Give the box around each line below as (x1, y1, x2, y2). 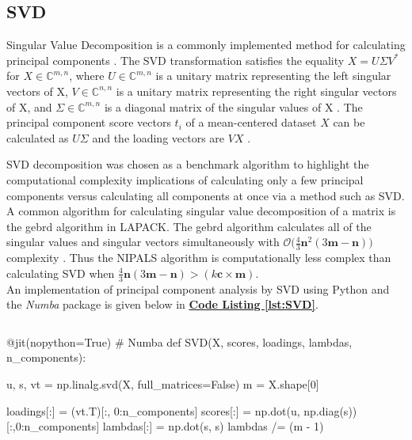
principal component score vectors (6, 114, 171, 131)
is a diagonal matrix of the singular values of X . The (104, 98, 363, 115)
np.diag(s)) (303, 402, 357, 419)
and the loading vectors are (92, 129, 225, 146)
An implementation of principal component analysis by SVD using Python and (6, 280, 390, 297)
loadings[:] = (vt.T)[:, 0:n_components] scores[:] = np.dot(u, (6, 402, 300, 419)
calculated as (6, 129, 69, 146)
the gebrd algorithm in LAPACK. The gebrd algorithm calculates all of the (6, 218, 372, 234)
